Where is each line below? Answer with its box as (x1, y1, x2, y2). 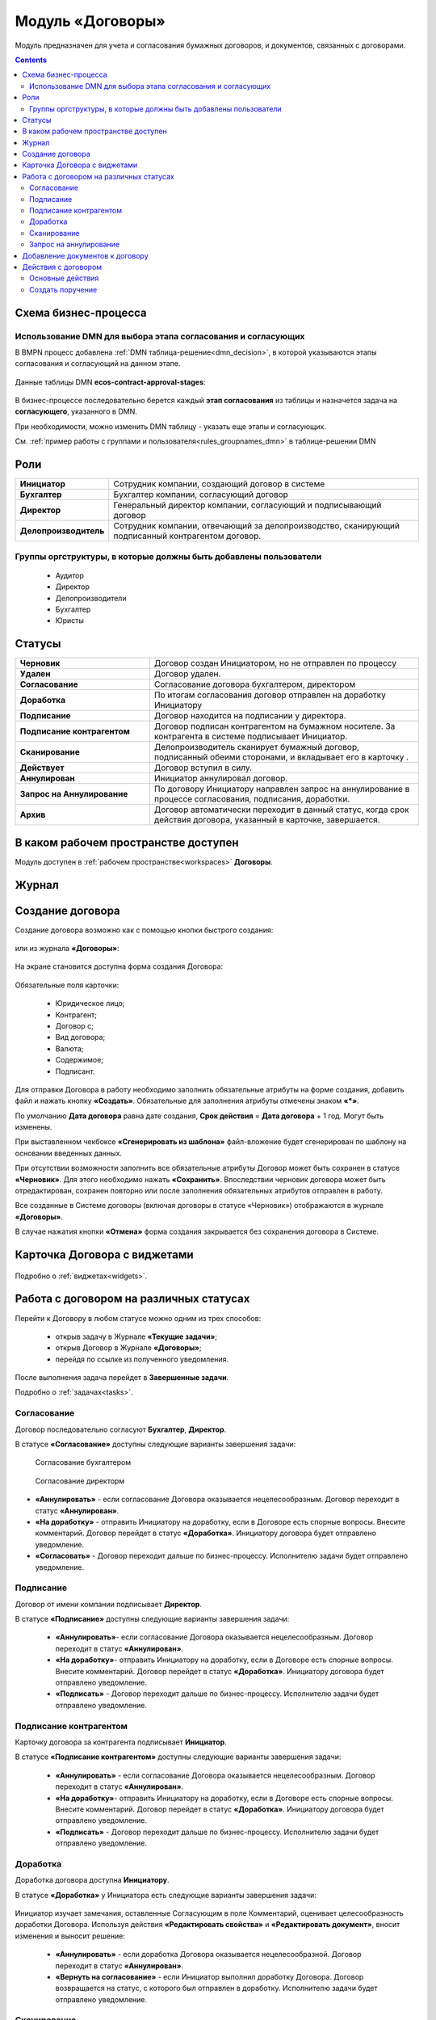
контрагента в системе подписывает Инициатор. (153, 731, 348, 743)
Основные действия (29, 273, 99, 283)
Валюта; (55, 1043, 84, 1054)
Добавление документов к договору (22, 250, 149, 260)
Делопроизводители (55, 593, 127, 603)
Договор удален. (153, 668, 221, 680)
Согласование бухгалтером (35, 1458, 132, 1467)
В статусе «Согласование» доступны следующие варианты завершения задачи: (15, 1439, 296, 1450)
